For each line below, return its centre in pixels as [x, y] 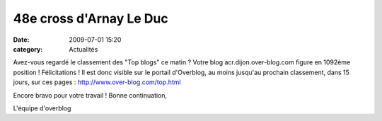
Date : [21, 40]
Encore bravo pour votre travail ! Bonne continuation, [90, 95]
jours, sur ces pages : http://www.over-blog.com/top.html [97, 82]
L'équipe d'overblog [42, 108]
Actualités [83, 49]
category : [28, 49]
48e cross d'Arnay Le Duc [91, 18]
